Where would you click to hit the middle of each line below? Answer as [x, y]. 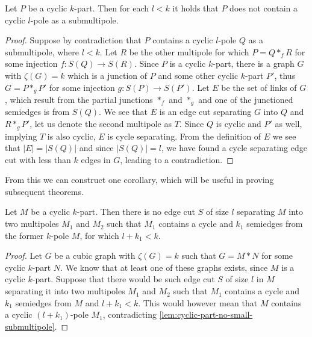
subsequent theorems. [44, 191]
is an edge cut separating [205, 112]
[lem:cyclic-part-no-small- [206, 314]
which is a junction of [108, 75]
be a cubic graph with [95, 255]
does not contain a [264, 8]
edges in [96, 159]
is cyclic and [239, 124]
